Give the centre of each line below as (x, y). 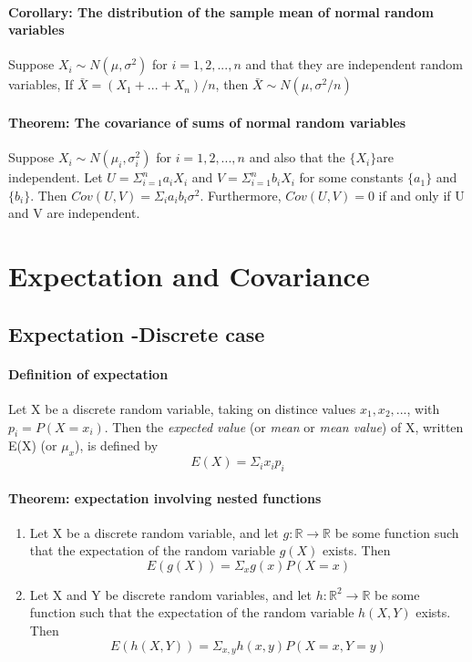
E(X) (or (33, 445)
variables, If (41, 84)
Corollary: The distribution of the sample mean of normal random (221, 11)
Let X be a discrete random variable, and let (154, 532)
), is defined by (117, 445)
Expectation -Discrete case (137, 333)
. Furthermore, (241, 195)
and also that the (297, 157)
